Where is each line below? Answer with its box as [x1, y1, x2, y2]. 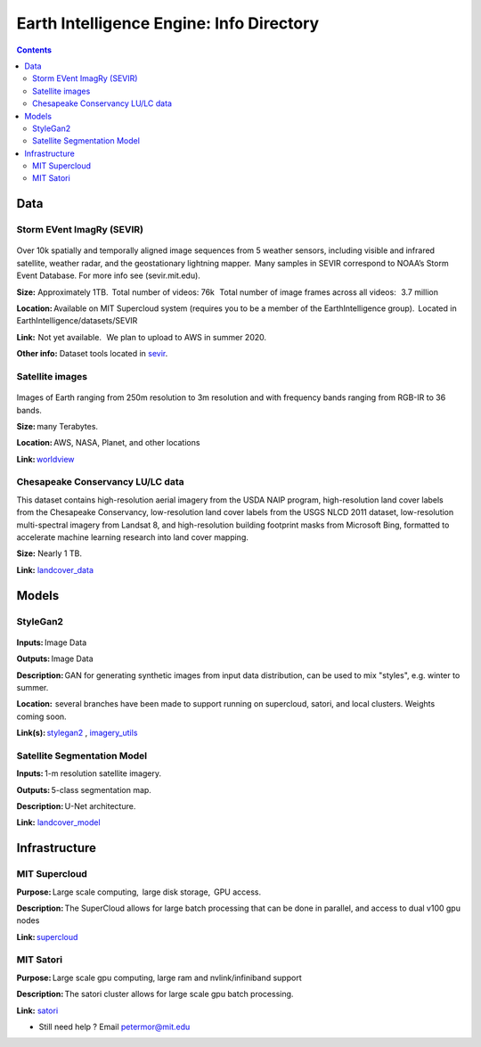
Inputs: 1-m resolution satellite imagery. [16, 768, 162, 779]
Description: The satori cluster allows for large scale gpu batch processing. [16, 989, 294, 1000]
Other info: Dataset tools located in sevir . [16, 348, 168, 359]
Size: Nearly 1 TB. [16, 548, 82, 559]
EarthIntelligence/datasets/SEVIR [16, 315, 138, 326]
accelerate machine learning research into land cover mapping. [16, 531, 249, 543]
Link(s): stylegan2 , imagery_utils [16, 727, 138, 739]
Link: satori [16, 1005, 59, 1016]
